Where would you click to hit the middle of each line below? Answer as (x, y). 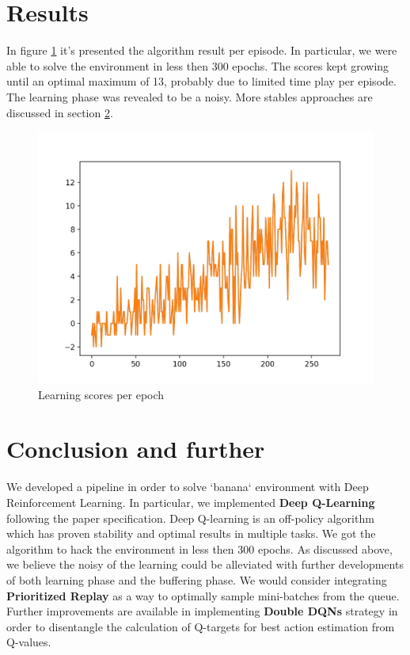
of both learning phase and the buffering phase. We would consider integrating (197, 579)
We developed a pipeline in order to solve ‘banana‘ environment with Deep (188, 487)
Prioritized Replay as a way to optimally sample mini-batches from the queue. (203, 595)
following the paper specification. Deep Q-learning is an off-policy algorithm (190, 518)
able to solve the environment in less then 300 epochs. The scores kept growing (198, 65)
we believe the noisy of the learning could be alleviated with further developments (205, 564)
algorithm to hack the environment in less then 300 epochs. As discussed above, (199, 548)
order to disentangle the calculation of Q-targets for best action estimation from (201, 626)
